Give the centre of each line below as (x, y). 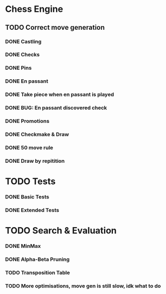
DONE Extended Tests (32, 210)
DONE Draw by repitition (35, 161)
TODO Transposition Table (38, 272)
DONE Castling (23, 42)
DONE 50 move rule (29, 147)
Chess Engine (34, 9)
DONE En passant (27, 81)
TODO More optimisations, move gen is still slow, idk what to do (83, 286)
